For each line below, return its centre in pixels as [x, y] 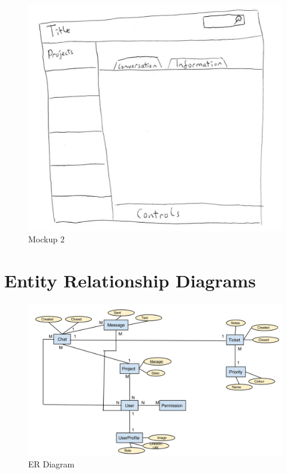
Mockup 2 [46, 239]
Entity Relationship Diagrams [130, 280]
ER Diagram [52, 464]
